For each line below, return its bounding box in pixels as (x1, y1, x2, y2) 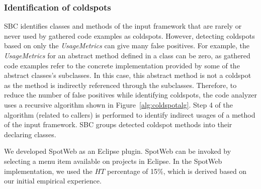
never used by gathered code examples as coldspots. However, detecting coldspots (4, 30, 255, 41)
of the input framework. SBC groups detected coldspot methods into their (4, 119, 232, 130)
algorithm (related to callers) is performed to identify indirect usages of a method (4, 109, 255, 120)
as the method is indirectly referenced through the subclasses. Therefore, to (4, 79, 237, 90)
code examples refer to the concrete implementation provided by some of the (4, 60, 240, 70)
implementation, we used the (4, 165, 93, 176)
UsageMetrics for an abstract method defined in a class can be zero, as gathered (4, 50, 250, 60)
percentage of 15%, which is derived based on (107, 165, 247, 176)
